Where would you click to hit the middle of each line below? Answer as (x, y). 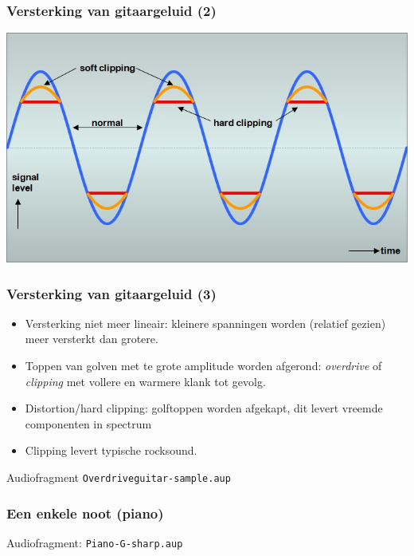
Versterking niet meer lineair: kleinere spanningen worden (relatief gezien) (205, 323)
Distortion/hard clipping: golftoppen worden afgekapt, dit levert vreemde (204, 408)
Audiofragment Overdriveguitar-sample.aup (119, 477)
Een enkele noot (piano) (85, 513)
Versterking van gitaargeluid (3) (111, 293)
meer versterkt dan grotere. (92, 339)
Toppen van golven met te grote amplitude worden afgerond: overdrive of (203, 366)
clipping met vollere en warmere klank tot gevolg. (145, 381)
